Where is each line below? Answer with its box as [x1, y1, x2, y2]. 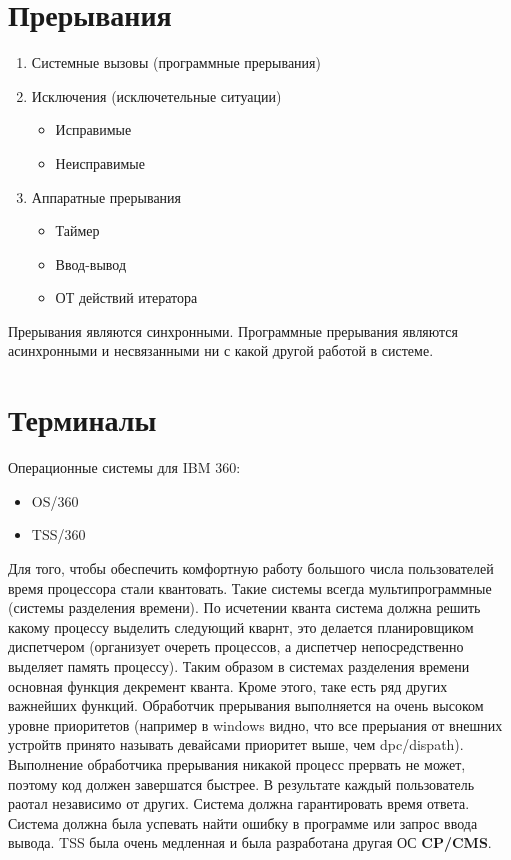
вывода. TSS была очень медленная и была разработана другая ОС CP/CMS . [8, 832, 492, 853]
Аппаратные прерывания [31, 186, 182, 207]
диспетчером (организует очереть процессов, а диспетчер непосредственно [8, 636, 464, 657]
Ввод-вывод [55, 253, 127, 274]
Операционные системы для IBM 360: [8, 457, 241, 478]
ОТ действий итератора [55, 287, 198, 308]
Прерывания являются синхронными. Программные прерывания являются [8, 320, 459, 341]
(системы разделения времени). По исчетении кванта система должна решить [8, 597, 481, 618]
